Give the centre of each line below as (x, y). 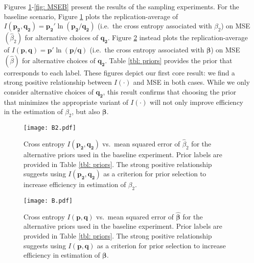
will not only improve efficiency (197, 102)
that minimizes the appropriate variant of (66, 102)
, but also (86, 111)
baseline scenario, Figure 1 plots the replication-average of (91, 16)
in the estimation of (34, 111)
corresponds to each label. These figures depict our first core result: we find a (120, 72)
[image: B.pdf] (48, 201)
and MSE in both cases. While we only (192, 82)
